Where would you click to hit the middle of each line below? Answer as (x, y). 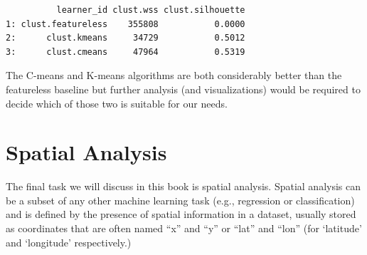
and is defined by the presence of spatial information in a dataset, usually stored (181, 214)
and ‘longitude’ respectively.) (69, 242)
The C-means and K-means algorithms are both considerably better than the (174, 75)
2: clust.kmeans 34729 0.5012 (126, 38)
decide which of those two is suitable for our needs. (117, 103)
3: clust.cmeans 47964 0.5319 (126, 52)
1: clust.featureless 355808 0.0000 (126, 24)
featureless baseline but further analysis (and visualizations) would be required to (183, 89)
